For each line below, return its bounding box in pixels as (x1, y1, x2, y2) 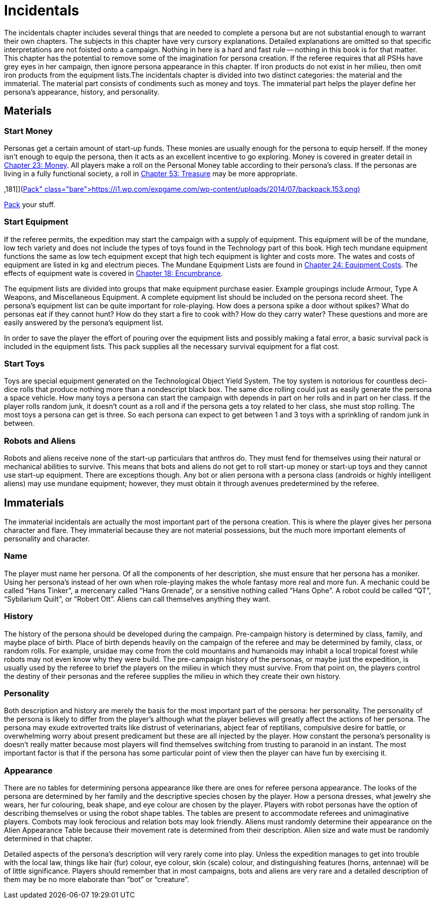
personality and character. (4, 534, 90, 543)
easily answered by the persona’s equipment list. (4, 318, 164, 327)
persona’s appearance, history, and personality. (4, 87, 160, 96)
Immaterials (4, 496, 64, 509)
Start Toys (4, 359, 45, 369)
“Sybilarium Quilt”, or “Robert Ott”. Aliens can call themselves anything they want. (4, 594, 271, 603)
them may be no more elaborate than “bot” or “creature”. (4, 875, 189, 884)
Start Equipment (4, 217, 69, 227)
